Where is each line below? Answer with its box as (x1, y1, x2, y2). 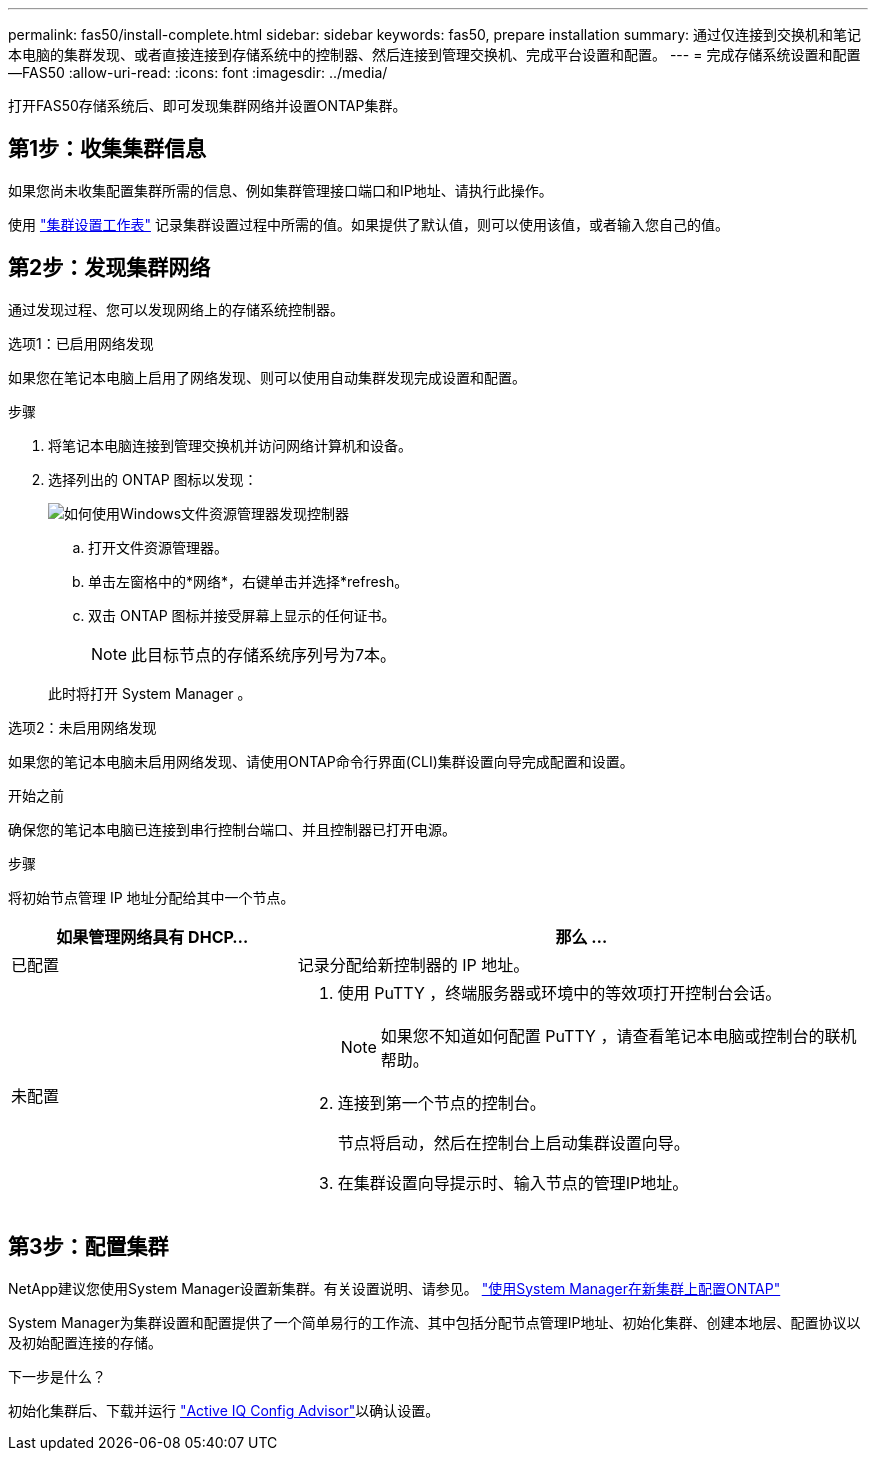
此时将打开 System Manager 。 (48, 684, 252, 702)
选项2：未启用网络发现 (8, 718, 157, 736)
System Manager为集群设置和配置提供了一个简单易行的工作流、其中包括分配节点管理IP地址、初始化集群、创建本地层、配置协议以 (8, 1313, 861, 1331)
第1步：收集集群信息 (8, 136, 207, 162)
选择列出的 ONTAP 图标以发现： (48, 470, 258, 488)
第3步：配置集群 (8, 1234, 169, 1260)
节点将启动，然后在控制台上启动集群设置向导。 (337, 1132, 690, 1153)
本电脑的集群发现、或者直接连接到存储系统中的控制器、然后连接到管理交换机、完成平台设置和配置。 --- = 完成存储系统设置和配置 (8, 46, 861, 63)
